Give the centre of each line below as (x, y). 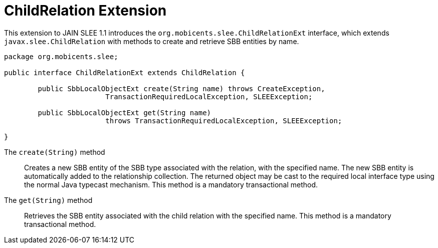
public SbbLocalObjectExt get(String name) (125, 112)
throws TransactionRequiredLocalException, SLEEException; (224, 120)
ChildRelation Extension (85, 11)
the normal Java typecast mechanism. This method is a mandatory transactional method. (171, 184)
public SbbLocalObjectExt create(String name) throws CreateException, (181, 88)
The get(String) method (48, 200)
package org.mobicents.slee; (61, 56)
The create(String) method (55, 152)
